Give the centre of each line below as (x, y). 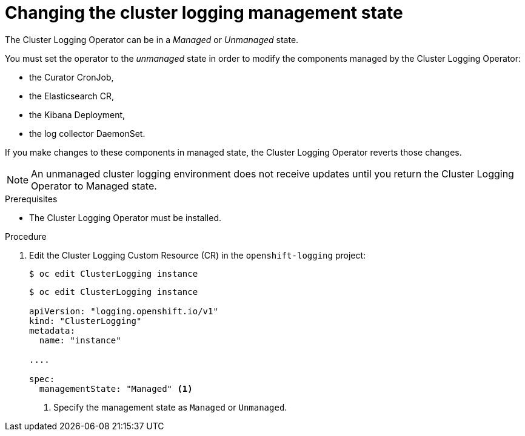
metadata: (52, 330)
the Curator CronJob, (72, 77)
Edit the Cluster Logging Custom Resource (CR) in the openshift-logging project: (198, 255)
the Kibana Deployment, (77, 114)
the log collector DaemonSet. (87, 133)
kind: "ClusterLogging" (85, 321)
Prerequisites (31, 199)
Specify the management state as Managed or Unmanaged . (170, 407)
